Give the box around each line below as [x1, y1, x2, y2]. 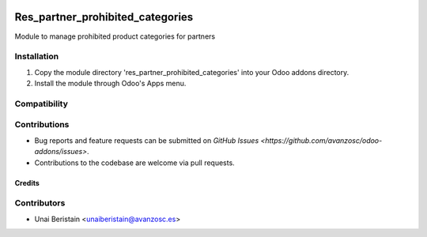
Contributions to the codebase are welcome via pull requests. [34, 158, 235, 167]
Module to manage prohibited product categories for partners [14, 32, 216, 41]
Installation [14, 51, 59, 62]
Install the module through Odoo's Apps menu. [34, 79, 187, 88]
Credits [14, 178, 40, 187]
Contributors [14, 197, 66, 209]
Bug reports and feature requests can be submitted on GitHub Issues [34, 135, 259, 145]
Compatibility [14, 98, 69, 109]
